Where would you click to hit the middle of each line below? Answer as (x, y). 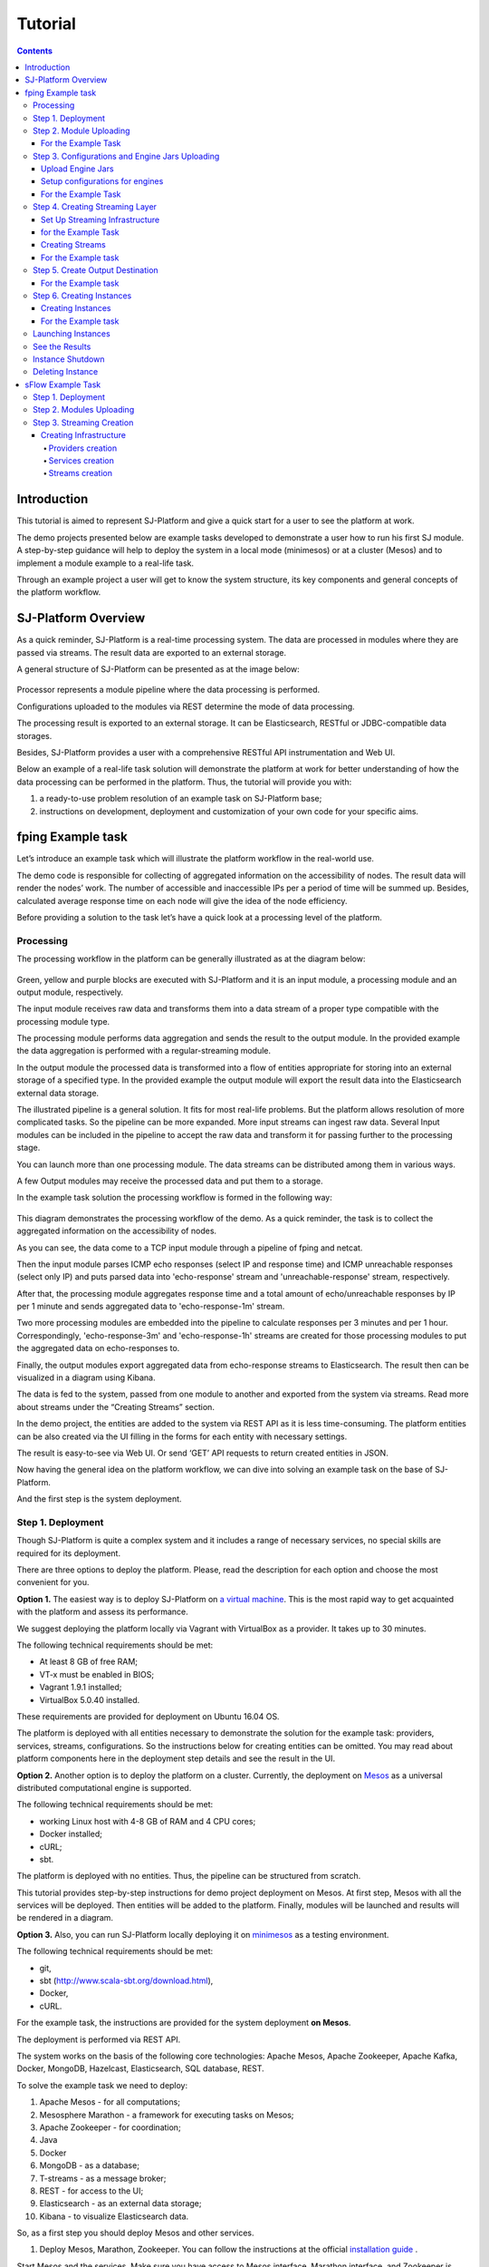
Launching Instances (72, 334)
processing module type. (63, 1021)
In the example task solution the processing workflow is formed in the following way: (174, 1198)
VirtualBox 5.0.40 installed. (90, 1699)
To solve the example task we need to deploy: (102, 2085)
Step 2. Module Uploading (81, 131)
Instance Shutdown (69, 359)
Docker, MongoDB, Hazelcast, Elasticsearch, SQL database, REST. (140, 2068)
